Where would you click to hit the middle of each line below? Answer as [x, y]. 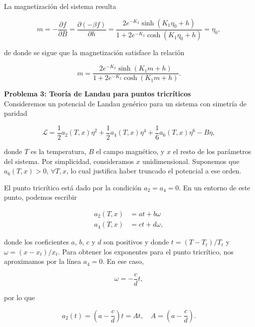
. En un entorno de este [215, 187]
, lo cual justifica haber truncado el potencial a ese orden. [154, 171]
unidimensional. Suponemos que [191, 161]
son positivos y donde [136, 242]
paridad [16, 113]
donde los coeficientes [36, 242]
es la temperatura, [59, 151]
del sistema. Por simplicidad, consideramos [69, 161]
